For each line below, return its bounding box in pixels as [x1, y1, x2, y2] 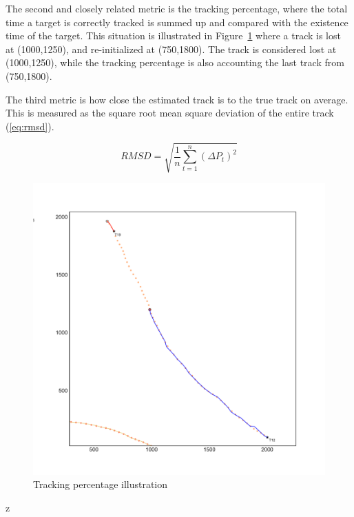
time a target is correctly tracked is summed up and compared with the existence [6, 14, 348, 29]
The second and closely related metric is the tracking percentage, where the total [6, 1, 348, 15]
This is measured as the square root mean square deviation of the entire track [6, 105, 334, 120]
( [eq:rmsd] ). [6, 119, 54, 133]
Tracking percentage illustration [33, 477, 168, 491]
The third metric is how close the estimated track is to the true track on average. [6, 92, 348, 106]
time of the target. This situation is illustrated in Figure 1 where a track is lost [6, 28, 341, 43]
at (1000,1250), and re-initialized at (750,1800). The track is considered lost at [6, 41, 337, 56]
